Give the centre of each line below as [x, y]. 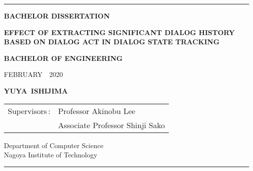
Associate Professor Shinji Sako [111, 125]
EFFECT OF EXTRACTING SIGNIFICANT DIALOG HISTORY [119, 32]
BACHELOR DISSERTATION [57, 16]
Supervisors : [29, 111]
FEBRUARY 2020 [34, 74]
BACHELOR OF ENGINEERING [63, 58]
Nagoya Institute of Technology [51, 155]
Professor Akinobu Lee [97, 111]
